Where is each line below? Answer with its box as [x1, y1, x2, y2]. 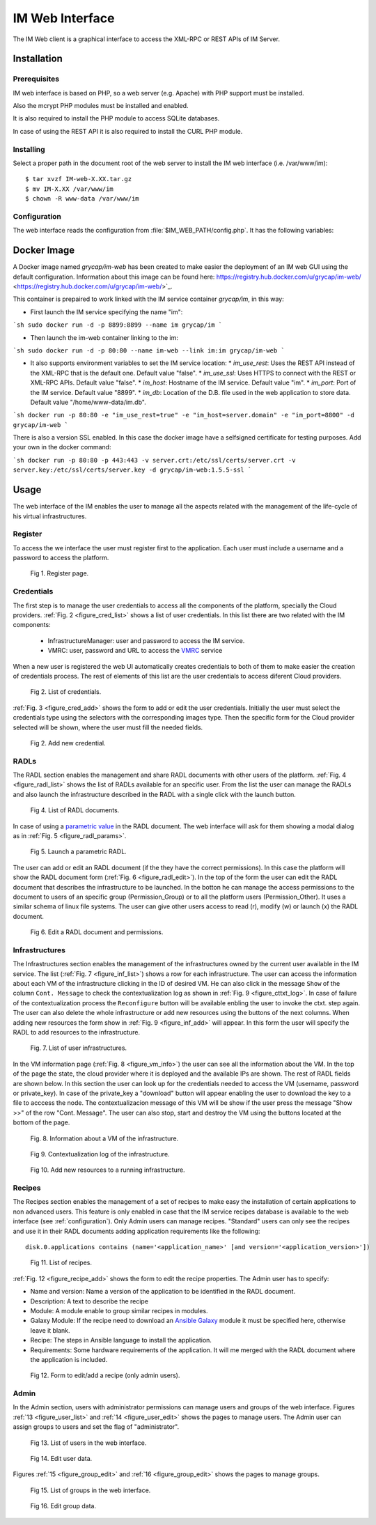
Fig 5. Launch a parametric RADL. [30, 847, 127, 856]
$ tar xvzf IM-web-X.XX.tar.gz [25, 175, 132, 183]
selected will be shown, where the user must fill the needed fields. [13, 723, 203, 731]
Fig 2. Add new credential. [30, 738, 106, 747]
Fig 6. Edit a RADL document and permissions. [30, 928, 164, 936]
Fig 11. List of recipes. [30, 1258, 93, 1267]
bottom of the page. [13, 1118, 70, 1127]
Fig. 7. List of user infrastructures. [30, 1044, 127, 1052]
